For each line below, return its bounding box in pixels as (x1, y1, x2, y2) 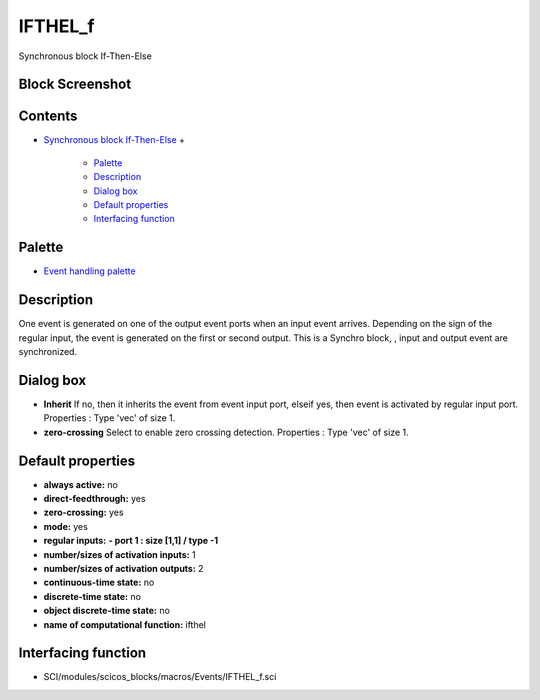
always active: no (43, 478, 119, 490)
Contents (18, 108, 78, 125)
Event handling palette (43, 265, 136, 277)
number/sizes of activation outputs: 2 (43, 562, 204, 574)
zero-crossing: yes (43, 506, 124, 519)
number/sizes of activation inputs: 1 (43, 548, 196, 560)
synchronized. (18, 346, 78, 358)
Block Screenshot (18, 76, 132, 93)
